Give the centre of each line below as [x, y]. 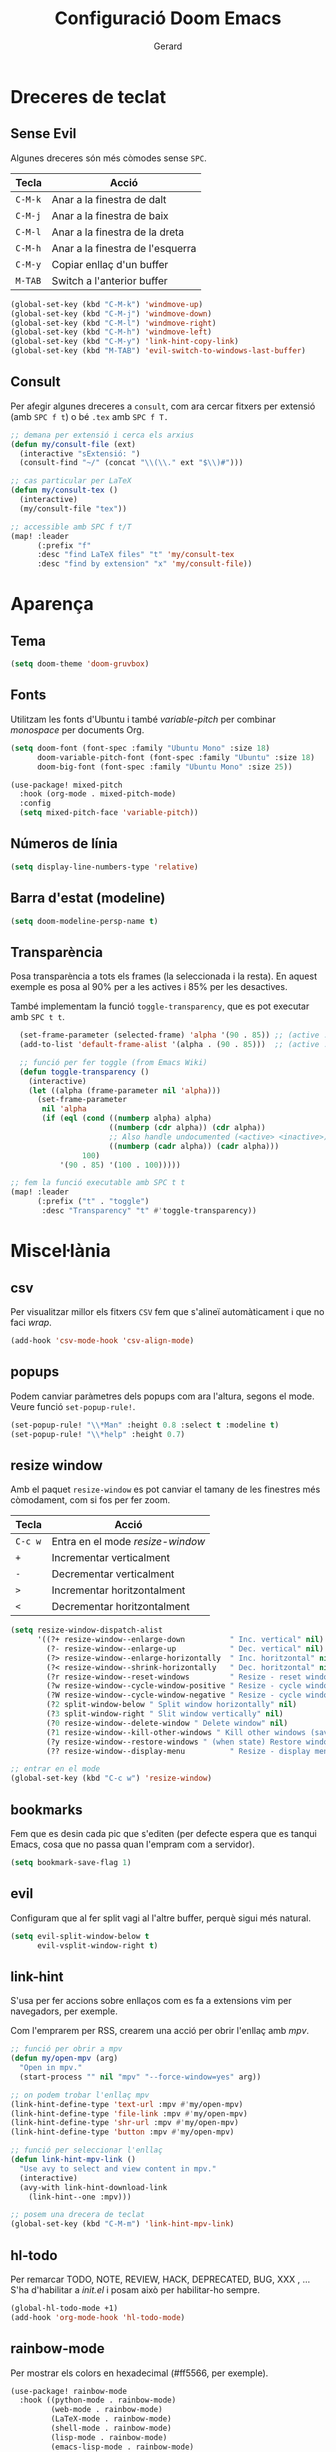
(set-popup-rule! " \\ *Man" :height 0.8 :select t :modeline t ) [145, 1425]
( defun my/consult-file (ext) [73, 444]
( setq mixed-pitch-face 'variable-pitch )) [109, 813]
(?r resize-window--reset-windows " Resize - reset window [189, 1677]
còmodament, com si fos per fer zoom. [90, 1500]
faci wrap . [31, 1322]
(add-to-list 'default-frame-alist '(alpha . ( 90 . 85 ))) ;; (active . [174, 1045]
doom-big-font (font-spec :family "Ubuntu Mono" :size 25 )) [164, 767]
